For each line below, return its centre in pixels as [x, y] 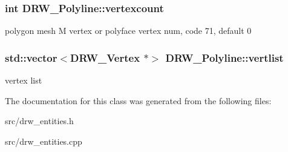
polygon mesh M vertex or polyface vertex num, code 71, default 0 [128, 31]
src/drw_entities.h [39, 121]
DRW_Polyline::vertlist [224, 57]
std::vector [31, 57]
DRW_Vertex [105, 57]
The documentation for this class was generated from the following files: [138, 100]
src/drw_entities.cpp [44, 141]
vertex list [24, 80]
